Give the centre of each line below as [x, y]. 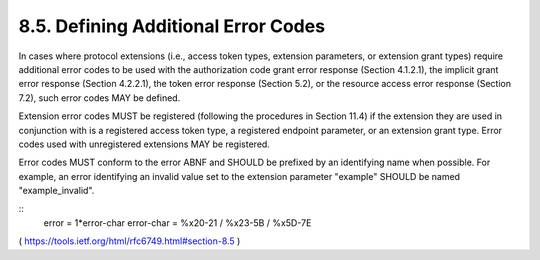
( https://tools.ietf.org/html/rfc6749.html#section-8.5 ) [129, 241]
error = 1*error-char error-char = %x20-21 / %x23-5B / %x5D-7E [177, 222]
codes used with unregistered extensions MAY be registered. [144, 144]
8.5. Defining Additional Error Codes [171, 26]
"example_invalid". [56, 191]
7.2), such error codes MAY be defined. [99, 97]
